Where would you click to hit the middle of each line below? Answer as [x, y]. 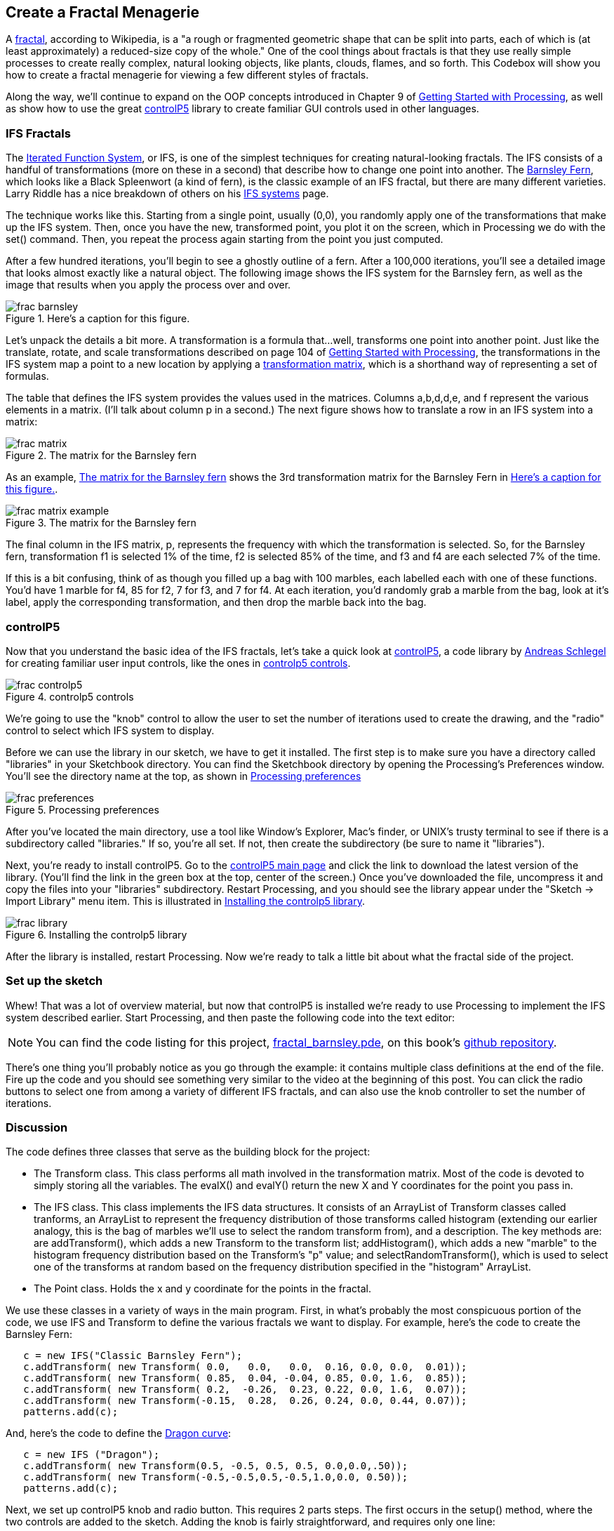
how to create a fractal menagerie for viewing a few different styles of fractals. [187, 75]
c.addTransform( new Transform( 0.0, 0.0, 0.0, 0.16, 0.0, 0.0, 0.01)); [245, 1367]
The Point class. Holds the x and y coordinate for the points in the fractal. [202, 1289]
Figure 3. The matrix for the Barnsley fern [101, 523]
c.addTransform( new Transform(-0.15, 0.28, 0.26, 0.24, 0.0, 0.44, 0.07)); [245, 1401]
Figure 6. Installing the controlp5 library [96, 934]
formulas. [27, 376]
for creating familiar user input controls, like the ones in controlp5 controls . [178, 663]
